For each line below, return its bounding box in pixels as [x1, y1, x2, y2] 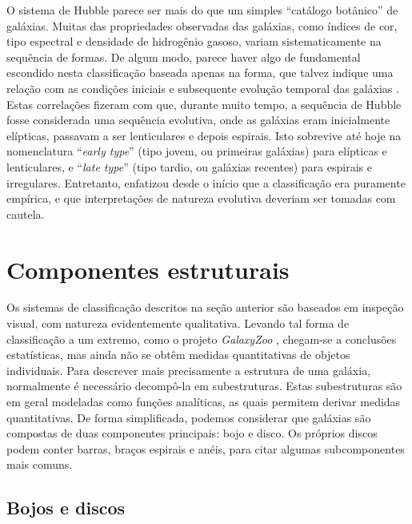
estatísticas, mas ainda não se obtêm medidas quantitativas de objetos [6, 346, 350, 363]
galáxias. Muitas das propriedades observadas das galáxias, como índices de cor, [6, 17, 398, 34]
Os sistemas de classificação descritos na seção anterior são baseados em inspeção [6, 299, 404, 316]
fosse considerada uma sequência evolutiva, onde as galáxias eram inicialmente [6, 111, 390, 128]
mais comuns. [6, 456, 73, 473]
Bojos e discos [6, 495, 126, 520]
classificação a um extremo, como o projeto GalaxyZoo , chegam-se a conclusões [6, 330, 397, 347]
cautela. [6, 205, 45, 222]
